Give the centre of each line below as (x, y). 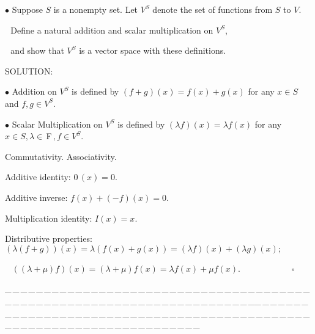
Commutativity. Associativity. (61, 156)
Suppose (27, 9)
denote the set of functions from (213, 9)
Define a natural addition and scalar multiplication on (112, 30)
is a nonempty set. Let (96, 9)
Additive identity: (38, 177)
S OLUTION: (29, 71)
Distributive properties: (49, 238)
